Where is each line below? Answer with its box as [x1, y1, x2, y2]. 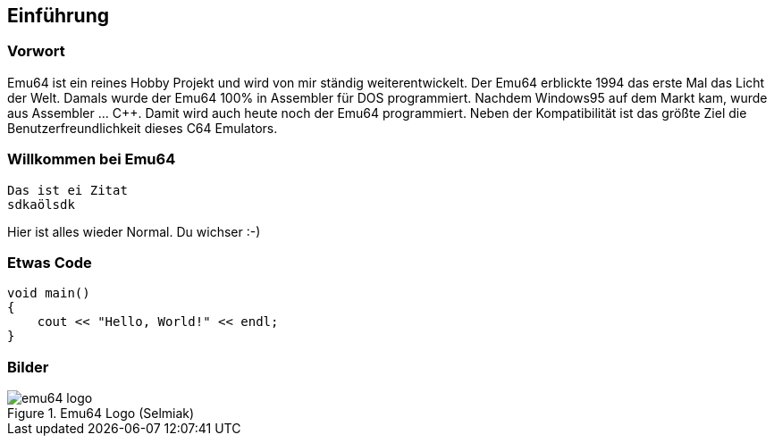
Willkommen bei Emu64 [7, 150, 176, 169]
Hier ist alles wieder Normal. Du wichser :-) [7, 223, 261, 239]
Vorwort [7, 42, 65, 61]
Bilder [7, 357, 49, 376]
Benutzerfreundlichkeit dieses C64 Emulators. [7, 120, 278, 136]
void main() [7, 286, 90, 301]
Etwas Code [7, 253, 92, 272]
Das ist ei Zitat [7, 182, 128, 197]
